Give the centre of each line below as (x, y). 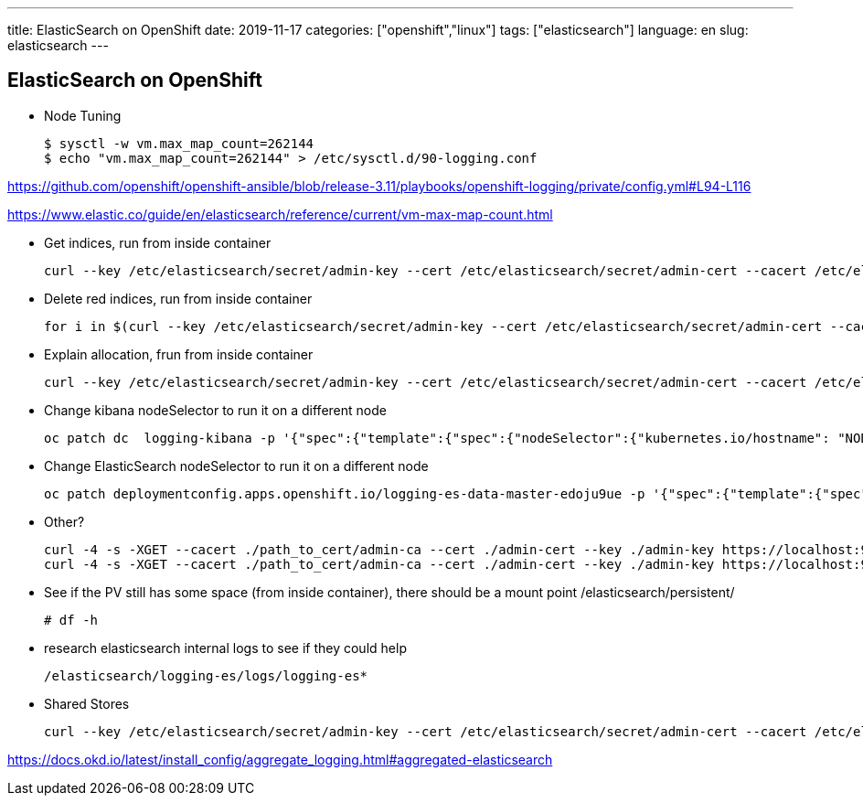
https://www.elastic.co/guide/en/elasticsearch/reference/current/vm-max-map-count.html (280, 214)
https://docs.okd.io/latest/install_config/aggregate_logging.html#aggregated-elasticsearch (280, 759)
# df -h (71, 620)
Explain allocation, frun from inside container (179, 354)
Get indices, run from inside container (158, 242)
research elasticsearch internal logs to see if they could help (225, 648)
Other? (64, 521)
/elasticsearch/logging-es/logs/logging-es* (206, 675)
